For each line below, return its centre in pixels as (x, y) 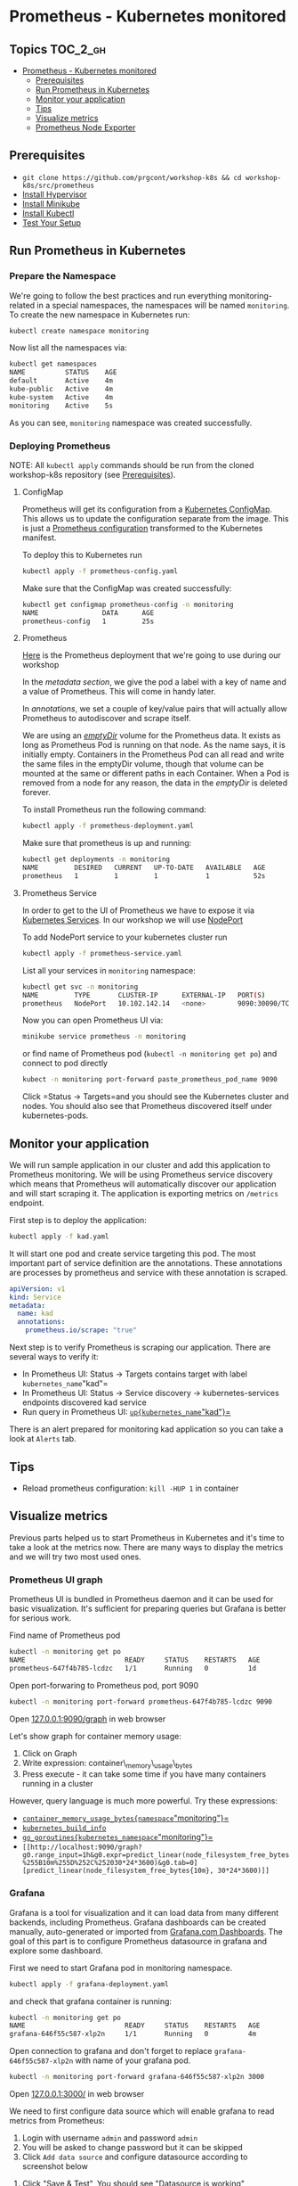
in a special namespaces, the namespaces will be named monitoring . (163, 305)
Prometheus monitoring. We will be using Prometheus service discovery (141, 1174)
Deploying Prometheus (60, 446)
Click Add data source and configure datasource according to (135, 2157)
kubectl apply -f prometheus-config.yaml (100, 571)
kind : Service (36, 1297)
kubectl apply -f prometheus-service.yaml (102, 953)
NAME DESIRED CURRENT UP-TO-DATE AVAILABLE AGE (144, 868)
